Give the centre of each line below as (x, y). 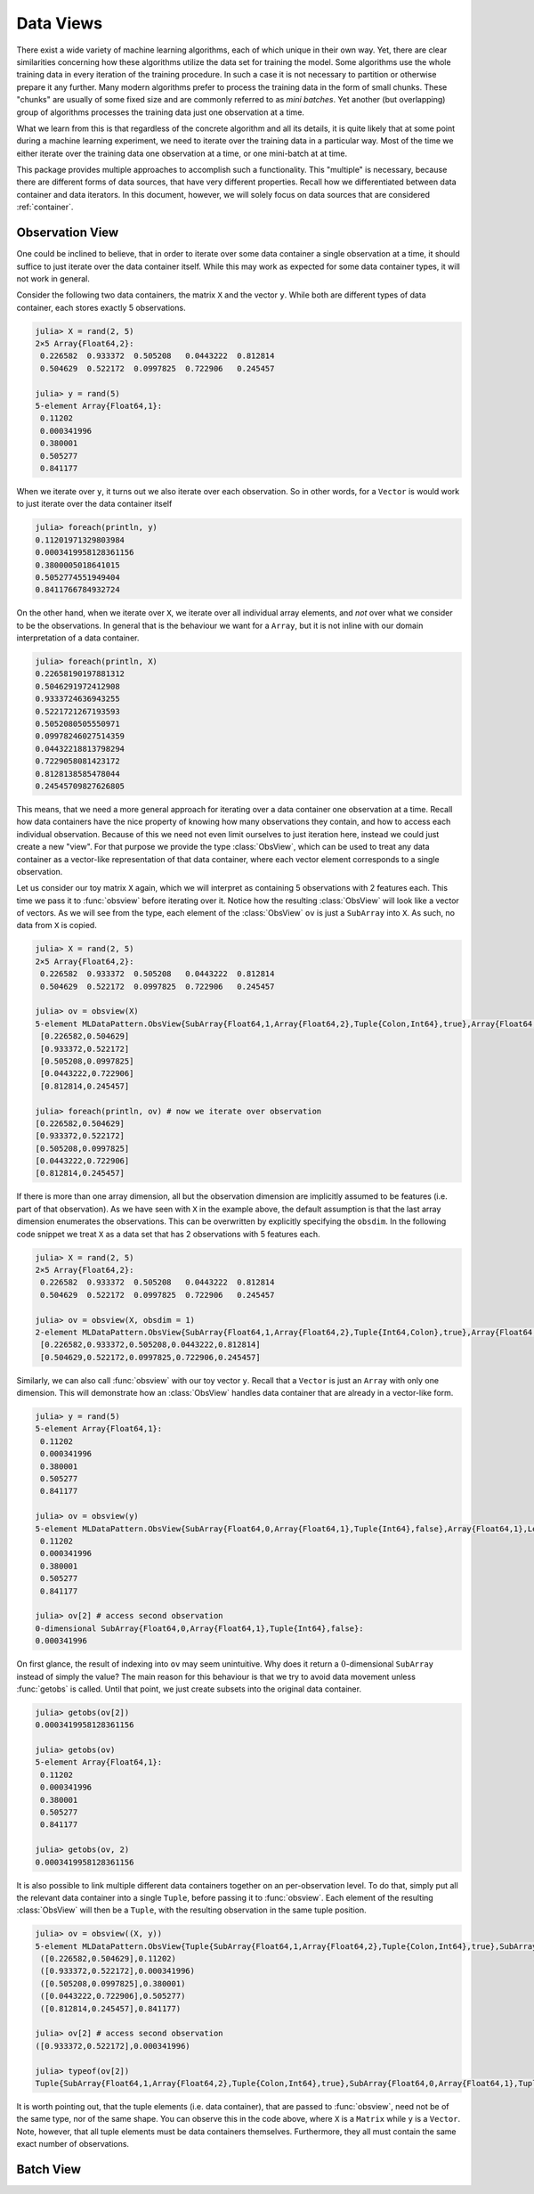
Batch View (49, 2169)
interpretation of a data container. (78, 638)
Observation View (68, 233)
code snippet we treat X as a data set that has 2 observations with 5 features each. (168, 1234)
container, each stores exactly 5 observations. (101, 307)
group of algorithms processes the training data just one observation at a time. (160, 112)
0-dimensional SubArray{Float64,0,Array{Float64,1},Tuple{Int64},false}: (199, 1628)
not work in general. (53, 278)
